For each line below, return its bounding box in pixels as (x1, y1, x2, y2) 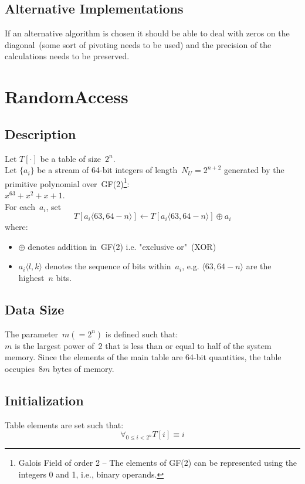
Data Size (5, 300, 65, 318)
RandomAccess (5, 84, 128, 109)
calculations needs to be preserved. (5, 50, 130, 62)
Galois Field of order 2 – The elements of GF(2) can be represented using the (18, 456, 297, 469)
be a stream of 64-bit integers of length (37, 164, 178, 176)
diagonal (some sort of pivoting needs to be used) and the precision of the (5, 38, 272, 50)
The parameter (5, 327, 59, 340)
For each (5, 200, 35, 212)
